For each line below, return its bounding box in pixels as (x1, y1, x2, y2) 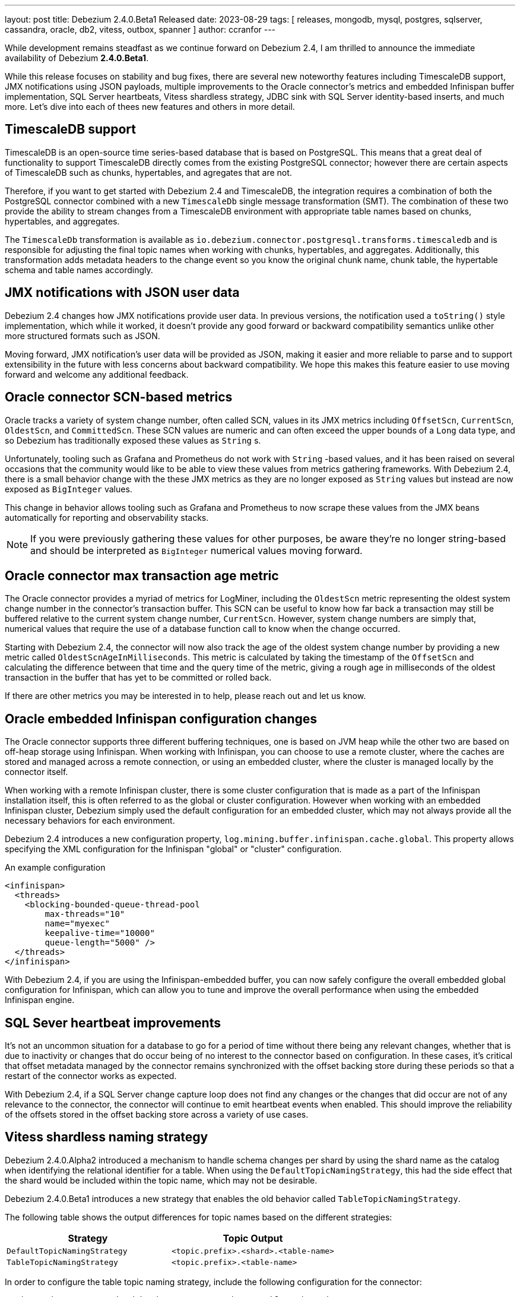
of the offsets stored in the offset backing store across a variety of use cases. (5, 1109, 309, 1120)
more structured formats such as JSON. (5, 330, 160, 341)
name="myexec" (45, 919, 110, 929)
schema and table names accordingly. (5, 264, 153, 275)
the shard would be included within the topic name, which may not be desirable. (5, 1175, 318, 1185)
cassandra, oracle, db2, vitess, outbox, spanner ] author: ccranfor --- (5, 24, 276, 34)
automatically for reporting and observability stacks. (5, 512, 209, 523)
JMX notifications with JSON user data (5, 285, 240, 300)
